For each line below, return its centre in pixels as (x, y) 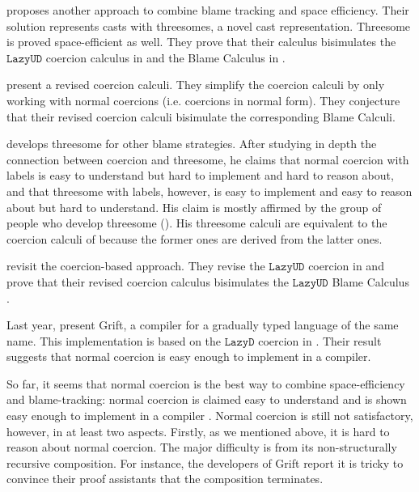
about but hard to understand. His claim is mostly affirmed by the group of (194, 207)
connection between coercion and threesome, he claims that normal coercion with (208, 159)
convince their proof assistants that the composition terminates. (165, 479)
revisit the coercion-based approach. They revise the (136, 266)
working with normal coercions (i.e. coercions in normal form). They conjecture (203, 100)
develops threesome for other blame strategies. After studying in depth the (192, 144)
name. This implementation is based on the (114, 340)
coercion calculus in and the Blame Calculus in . (165, 57)
